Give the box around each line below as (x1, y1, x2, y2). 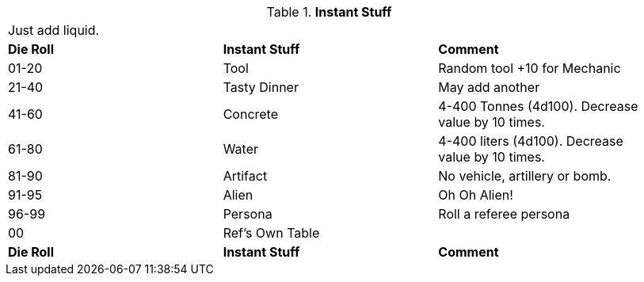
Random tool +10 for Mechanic (438, 60, 621, 76)
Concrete (223, 106, 279, 122)
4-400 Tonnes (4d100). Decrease (438, 98, 638, 114)
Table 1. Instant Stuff (266, 4, 392, 20)
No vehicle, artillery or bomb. (438, 168, 612, 184)
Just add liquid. (8, 22, 100, 38)
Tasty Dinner (223, 79, 299, 95)
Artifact (223, 168, 268, 184)
